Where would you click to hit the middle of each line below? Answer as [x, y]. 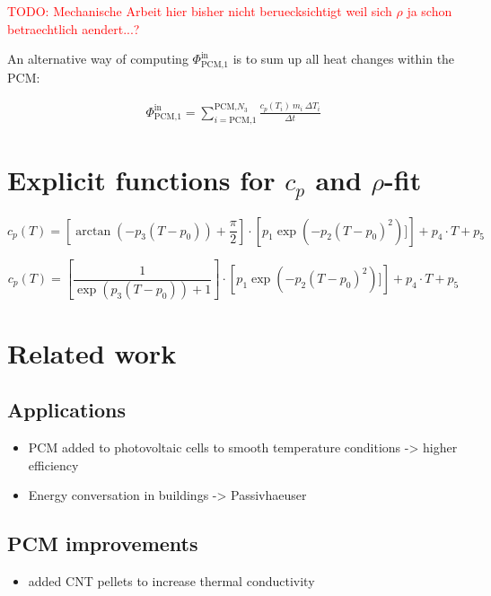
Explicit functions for [141, 179]
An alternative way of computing [98, 59]
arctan [93, 231]
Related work [92, 352]
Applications [67, 410]
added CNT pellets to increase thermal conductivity [171, 581]
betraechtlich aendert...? [74, 28]
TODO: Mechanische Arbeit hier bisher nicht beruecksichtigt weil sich [200, 11]
